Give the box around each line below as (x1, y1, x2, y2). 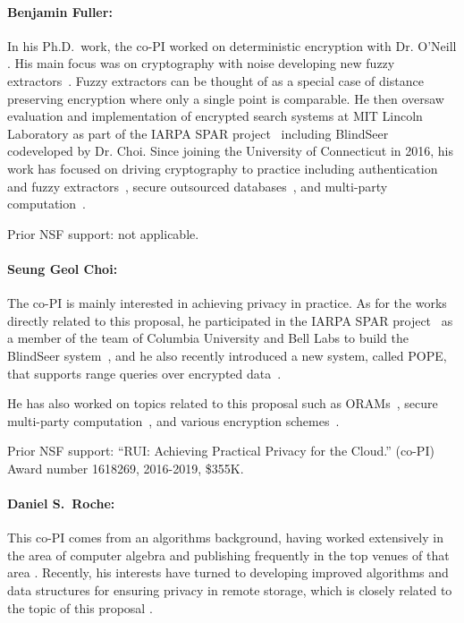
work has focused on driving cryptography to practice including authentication (7, 158, 438, 177)
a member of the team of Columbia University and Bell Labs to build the (7, 329, 409, 347)
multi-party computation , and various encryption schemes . (7, 411, 340, 430)
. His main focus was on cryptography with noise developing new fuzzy (7, 54, 395, 73)
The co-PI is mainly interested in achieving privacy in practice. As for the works (7, 294, 447, 312)
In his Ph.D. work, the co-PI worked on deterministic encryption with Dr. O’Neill (7, 36, 457, 55)
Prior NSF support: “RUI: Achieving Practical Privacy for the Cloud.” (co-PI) (7, 441, 434, 460)
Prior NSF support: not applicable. (7, 224, 199, 243)
